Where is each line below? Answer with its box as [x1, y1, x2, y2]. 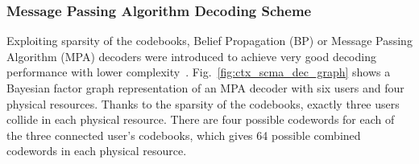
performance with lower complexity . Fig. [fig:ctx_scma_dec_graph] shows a [6, 64, 391, 80]
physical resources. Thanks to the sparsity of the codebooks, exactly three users [6, 95, 400, 112]
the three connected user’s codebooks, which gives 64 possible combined [6, 126, 361, 143]
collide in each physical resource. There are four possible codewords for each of [6, 111, 395, 128]
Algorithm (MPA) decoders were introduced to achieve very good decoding [6, 47, 376, 64]
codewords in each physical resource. [6, 142, 187, 159]
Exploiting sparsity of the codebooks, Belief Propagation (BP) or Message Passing [6, 32, 413, 49]
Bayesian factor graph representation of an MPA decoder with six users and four [6, 80, 404, 96]
